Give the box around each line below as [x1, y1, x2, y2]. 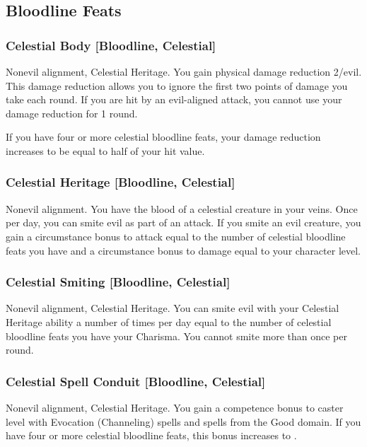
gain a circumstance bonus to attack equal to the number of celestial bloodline [6, 228, 346, 243]
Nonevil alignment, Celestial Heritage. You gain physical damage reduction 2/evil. [6, 64, 362, 79]
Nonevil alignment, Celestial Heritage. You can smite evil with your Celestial [6, 301, 339, 315]
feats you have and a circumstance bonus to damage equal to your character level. [6, 243, 361, 257]
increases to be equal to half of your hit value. [6, 143, 205, 158]
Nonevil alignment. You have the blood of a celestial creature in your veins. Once [6, 201, 358, 216]
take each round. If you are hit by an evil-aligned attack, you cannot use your [6, 92, 342, 107]
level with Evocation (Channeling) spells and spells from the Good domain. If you [6, 414, 361, 429]
